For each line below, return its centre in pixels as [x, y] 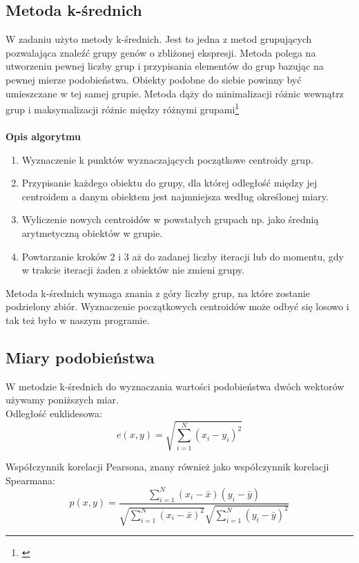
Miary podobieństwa [80, 357]
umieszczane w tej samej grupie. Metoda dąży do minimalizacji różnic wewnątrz [175, 93]
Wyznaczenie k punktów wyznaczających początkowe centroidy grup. [167, 159]
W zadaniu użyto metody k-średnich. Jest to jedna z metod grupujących [159, 39]
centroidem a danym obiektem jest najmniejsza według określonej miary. [175, 196]
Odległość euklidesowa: [54, 413]
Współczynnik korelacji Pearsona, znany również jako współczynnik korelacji [167, 467]
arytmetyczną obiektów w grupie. [92, 232]
